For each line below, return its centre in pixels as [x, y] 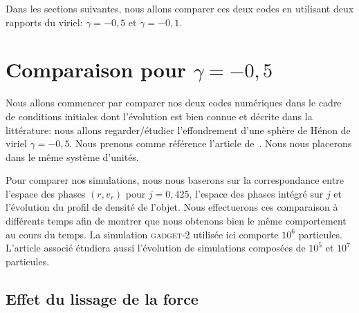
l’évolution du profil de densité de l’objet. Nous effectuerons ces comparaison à [172, 207]
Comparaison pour [96, 69]
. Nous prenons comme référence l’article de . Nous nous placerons [211, 143]
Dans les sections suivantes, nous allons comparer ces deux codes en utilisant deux [180, 8]
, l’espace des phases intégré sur [256, 193]
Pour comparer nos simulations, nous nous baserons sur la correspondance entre [175, 180]
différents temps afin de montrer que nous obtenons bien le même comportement [176, 221]
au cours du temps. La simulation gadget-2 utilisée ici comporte [142, 234]
